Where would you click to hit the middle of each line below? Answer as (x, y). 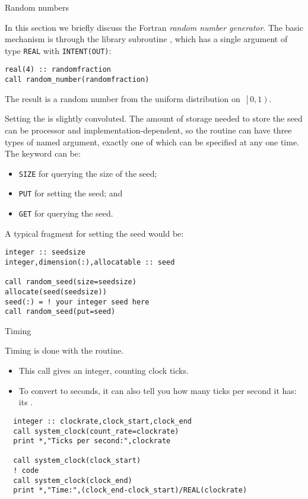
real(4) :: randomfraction (58, 70)
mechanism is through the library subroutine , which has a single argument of (146, 39)
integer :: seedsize (45, 252)
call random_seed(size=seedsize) (71, 282)
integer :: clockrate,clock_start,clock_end (102, 421)
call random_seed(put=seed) (60, 312)
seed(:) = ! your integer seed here (77, 302)
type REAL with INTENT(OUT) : (58, 50)
